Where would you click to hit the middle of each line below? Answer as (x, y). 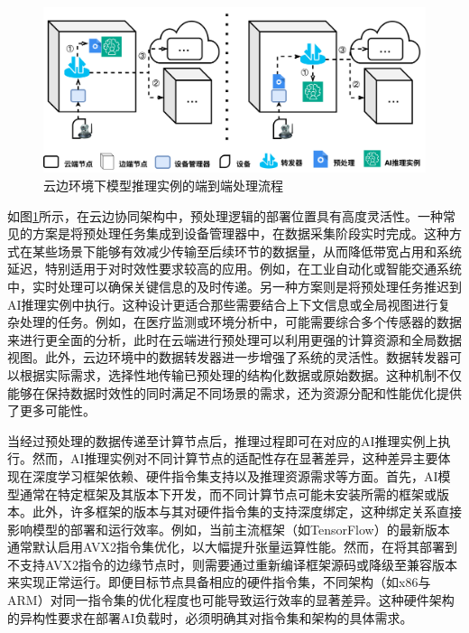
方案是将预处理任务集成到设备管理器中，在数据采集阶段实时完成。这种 (240, 233)
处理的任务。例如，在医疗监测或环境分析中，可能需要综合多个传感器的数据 (240, 322)
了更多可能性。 (51, 410)
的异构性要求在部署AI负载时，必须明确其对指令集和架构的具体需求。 (210, 617)
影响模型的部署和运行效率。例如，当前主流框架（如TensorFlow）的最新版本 (229, 529)
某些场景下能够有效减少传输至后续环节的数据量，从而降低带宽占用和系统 (247, 251)
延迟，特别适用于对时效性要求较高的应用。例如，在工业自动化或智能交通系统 (234, 269)
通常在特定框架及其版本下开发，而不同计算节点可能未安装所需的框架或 (228, 493)
